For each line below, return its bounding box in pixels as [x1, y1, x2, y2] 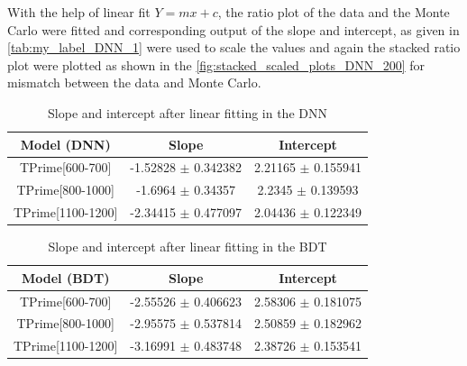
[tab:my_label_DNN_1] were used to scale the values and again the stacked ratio [7, 38, 461, 57]
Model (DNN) [20, 134, 111, 153]
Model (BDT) [21, 268, 110, 287]
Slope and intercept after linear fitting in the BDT [48, 237, 327, 256]
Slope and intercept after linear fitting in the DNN [48, 103, 327, 122]
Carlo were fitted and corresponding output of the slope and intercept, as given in [7, 20, 460, 39]
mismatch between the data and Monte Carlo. [7, 73, 261, 92]
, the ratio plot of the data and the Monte [217, 3, 450, 21]
